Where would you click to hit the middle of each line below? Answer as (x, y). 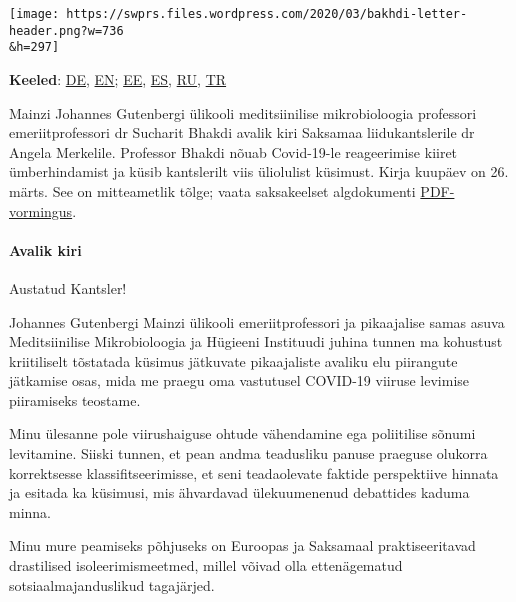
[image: (34, 14)
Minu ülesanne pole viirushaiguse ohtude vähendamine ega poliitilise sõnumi (242, 433)
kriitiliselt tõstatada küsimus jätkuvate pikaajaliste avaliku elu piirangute (233, 360)
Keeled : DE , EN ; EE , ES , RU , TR (118, 78)
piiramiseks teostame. (75, 399)
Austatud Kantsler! (68, 287)
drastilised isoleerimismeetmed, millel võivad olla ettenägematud (206, 565)
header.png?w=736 (66, 30)
